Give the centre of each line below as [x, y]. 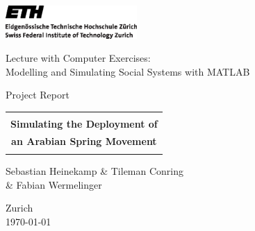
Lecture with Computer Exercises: [78, 58]
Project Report [38, 95]
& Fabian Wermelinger [54, 184]
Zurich [19, 208]
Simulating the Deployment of [84, 123]
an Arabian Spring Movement [84, 140]
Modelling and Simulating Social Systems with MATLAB [128, 71]
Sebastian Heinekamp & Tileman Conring [95, 171]
